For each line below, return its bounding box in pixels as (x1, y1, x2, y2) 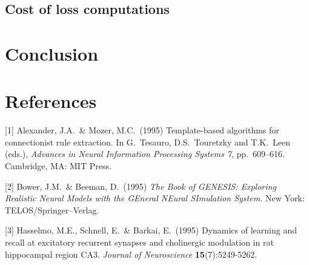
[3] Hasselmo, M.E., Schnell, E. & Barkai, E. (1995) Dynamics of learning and (5, 224, 297, 236)
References (5, 89, 97, 113)
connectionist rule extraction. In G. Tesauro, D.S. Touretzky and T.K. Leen (5, 135, 291, 148)
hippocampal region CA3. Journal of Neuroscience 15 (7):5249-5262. (5, 247, 257, 260)
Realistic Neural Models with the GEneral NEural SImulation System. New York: (5, 192, 305, 204)
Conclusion (5, 41, 99, 65)
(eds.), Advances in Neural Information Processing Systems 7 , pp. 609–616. (5, 147, 285, 160)
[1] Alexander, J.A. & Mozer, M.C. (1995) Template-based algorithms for (5, 124, 279, 136)
